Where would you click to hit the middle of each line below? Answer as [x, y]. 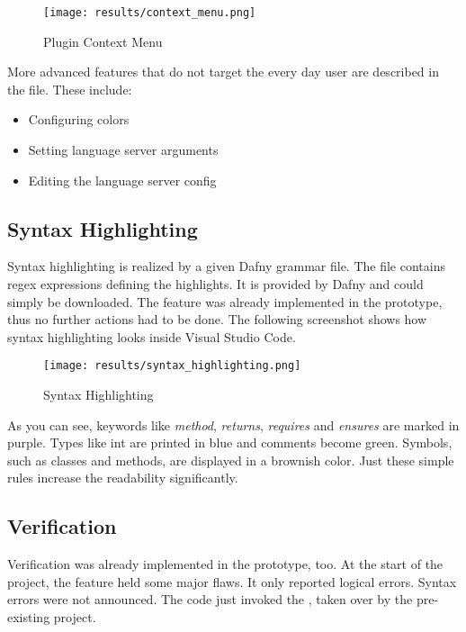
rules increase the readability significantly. [123, 478]
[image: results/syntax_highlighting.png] [172, 366]
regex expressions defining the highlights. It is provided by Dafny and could [215, 284]
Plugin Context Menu [103, 41]
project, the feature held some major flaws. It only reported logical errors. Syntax [232, 581]
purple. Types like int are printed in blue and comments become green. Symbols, [230, 442]
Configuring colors [79, 119]
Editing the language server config [122, 180]
